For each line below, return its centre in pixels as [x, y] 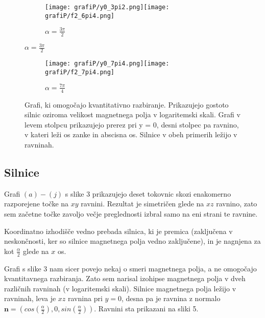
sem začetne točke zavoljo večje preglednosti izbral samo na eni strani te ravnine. [131, 214]
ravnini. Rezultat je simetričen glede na [142, 204]
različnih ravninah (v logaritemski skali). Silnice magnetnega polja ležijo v [120, 288]
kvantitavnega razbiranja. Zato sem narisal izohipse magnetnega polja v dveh [125, 278]
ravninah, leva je [30, 298]
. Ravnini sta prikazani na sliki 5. [146, 308]
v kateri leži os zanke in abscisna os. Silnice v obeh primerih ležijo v [131, 134]
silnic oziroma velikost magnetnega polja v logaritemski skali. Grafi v [132, 114]
